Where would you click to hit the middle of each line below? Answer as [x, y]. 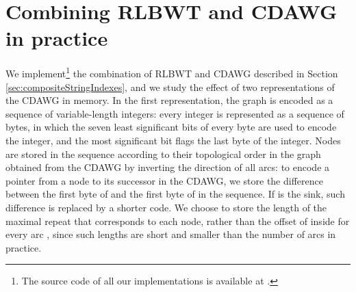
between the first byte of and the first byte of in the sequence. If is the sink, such [175, 194]
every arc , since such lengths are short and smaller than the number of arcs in [171, 234]
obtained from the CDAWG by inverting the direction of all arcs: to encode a [168, 167]
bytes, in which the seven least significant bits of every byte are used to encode [171, 127]
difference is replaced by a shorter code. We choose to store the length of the [166, 207]
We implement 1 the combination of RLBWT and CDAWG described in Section [172, 72]
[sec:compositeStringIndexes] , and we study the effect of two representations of [170, 87]
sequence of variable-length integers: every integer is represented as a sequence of [175, 113]
